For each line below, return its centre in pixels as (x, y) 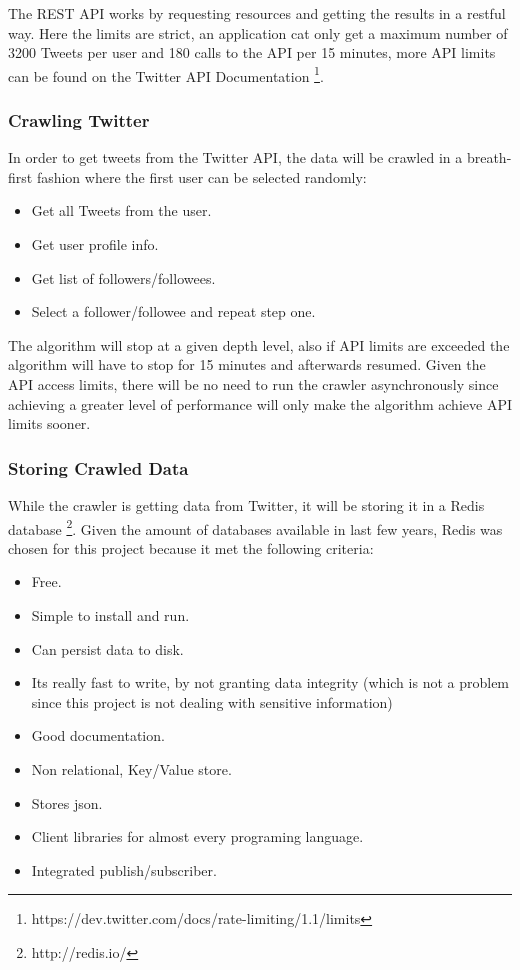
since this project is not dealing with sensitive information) (212, 701)
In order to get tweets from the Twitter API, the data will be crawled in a (235, 157)
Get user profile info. (95, 244)
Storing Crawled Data (98, 467)
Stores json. (67, 802)
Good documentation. (98, 735)
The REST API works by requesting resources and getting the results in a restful (257, 13)
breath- (489, 157)
